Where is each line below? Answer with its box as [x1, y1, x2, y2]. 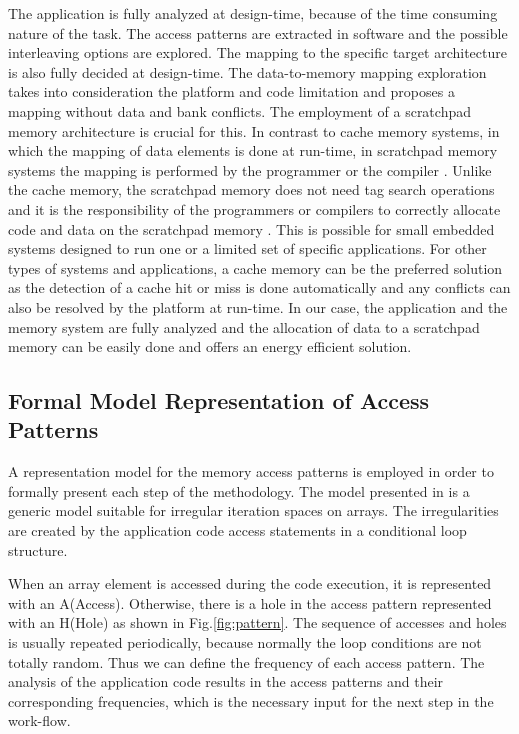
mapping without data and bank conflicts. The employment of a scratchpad [8, 100, 471, 121]
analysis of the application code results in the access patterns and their [8, 671, 444, 692]
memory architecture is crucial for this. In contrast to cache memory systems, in [8, 120, 500, 141]
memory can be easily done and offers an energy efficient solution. [8, 336, 412, 357]
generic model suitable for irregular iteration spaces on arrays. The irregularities [8, 500, 499, 521]
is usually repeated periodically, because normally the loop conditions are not [8, 632, 482, 653]
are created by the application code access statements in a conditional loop [8, 520, 467, 541]
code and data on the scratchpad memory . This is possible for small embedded [8, 218, 495, 239]
